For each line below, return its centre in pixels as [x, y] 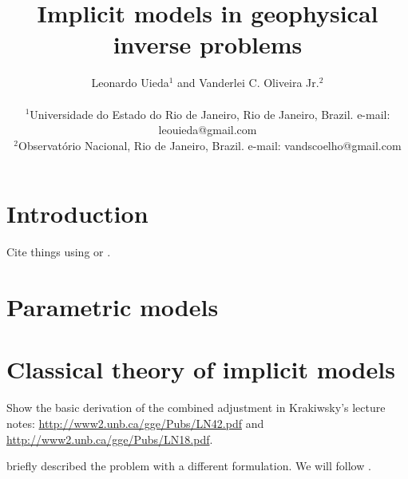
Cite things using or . [59, 252]
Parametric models [113, 307]
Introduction [77, 214]
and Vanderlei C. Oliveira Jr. [248, 83]
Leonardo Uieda [130, 83]
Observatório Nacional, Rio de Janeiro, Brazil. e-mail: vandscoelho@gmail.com [210, 145]
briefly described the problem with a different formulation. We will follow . [189, 466]
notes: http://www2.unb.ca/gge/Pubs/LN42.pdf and [135, 423]
